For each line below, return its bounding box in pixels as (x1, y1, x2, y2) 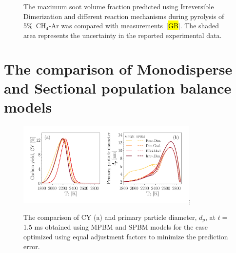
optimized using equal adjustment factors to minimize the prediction (23, 231, 228, 241)
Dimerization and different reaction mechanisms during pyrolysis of (23, 11, 224, 21)
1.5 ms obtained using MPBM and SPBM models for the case (23, 222, 208, 232)
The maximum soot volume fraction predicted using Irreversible (23, 1, 214, 11)
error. (23, 241, 40, 251)
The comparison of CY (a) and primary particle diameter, (23, 212, 197, 222)
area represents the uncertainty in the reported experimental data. (23, 30, 222, 40)
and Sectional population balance (4, 78, 232, 97)
